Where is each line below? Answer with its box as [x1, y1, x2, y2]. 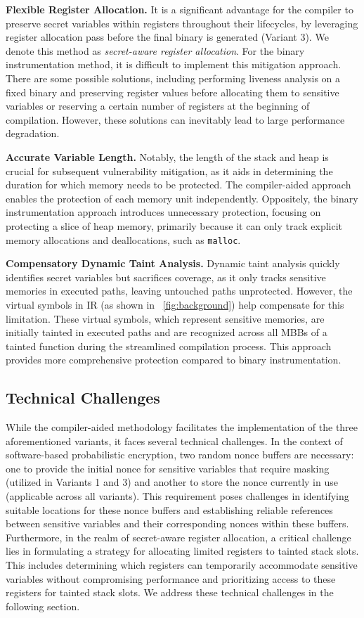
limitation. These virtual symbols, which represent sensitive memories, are [6, 311, 325, 326]
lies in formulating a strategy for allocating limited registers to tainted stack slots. [6, 543, 359, 558]
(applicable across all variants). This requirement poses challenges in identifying [6, 489, 349, 503]
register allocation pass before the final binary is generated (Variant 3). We [6, 30, 329, 44]
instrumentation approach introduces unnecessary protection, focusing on [6, 205, 321, 219]
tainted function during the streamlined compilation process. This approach [6, 338, 332, 353]
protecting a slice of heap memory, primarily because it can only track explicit [6, 218, 343, 233]
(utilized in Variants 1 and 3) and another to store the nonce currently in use [6, 475, 338, 489]
